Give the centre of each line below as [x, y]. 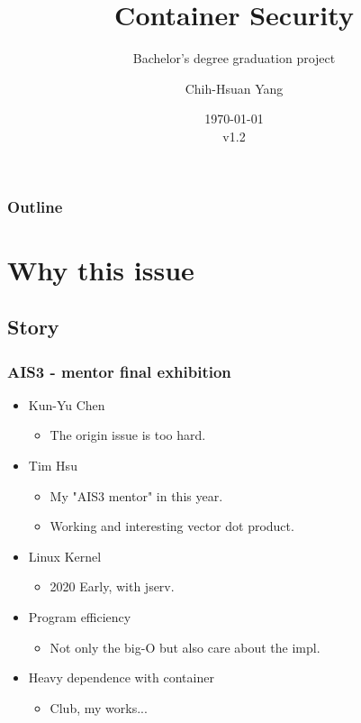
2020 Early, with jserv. [112, 586]
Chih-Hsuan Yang [234, 88]
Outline [35, 206]
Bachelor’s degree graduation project [234, 58]
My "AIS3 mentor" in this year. [136, 495]
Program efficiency [80, 616]
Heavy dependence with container [121, 677]
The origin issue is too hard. [128, 435]
